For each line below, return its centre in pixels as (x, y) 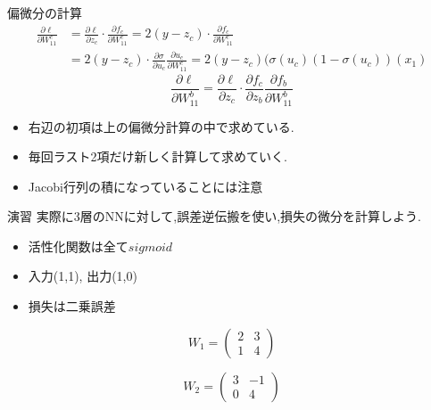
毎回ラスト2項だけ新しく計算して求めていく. (157, 156)
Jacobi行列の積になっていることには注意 (145, 186)
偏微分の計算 (45, 12)
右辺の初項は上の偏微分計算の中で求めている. (161, 126)
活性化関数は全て (78, 246)
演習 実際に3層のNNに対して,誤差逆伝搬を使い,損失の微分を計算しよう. (214, 216)
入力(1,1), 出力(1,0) (83, 276)
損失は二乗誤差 (72, 306)
